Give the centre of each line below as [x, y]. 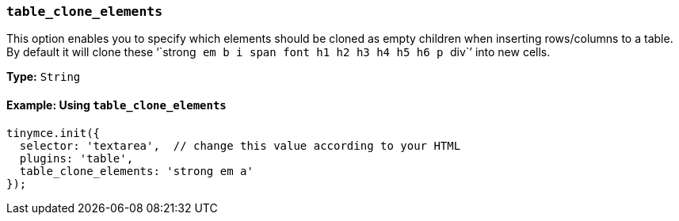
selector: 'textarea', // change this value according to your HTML [240, 145]
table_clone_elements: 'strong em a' [136, 171]
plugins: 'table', [76, 158]
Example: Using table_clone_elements [116, 105]
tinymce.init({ [53, 133]
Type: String [44, 77]
